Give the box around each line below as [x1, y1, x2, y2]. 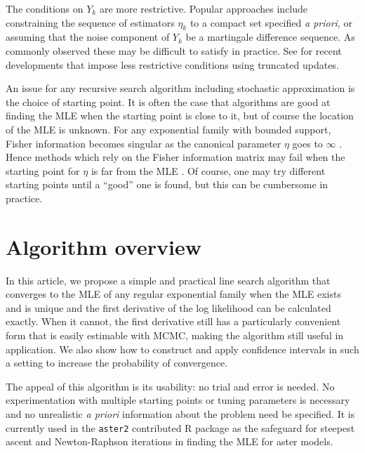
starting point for [6, 163, 80, 178]
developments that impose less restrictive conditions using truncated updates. [6, 57, 339, 72]
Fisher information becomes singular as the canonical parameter [6, 136, 281, 150]
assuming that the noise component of [6, 29, 170, 44]
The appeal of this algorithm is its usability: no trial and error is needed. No [6, 379, 335, 393]
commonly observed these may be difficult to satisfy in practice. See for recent [6, 43, 342, 58]
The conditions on [6, 1, 84, 15]
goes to [292, 136, 323, 150]
